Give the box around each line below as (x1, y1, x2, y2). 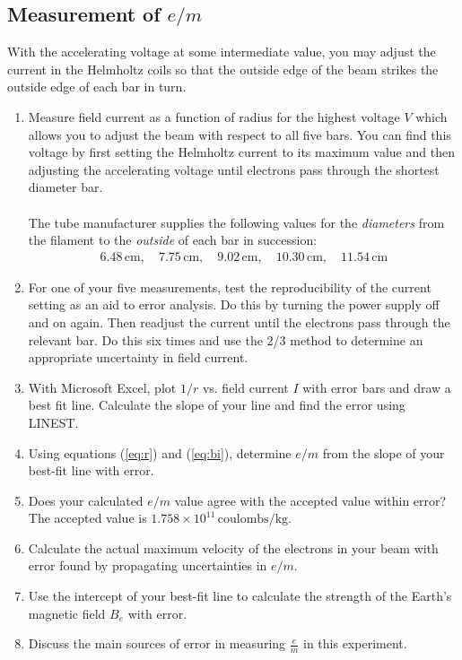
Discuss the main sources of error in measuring (28, 634, 286, 653)
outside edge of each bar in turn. (7, 77, 187, 96)
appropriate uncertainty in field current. (28, 348, 248, 367)
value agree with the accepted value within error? (174, 491, 447, 509)
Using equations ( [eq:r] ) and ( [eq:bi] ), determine (28, 443, 292, 462)
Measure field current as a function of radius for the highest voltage (28, 107, 400, 126)
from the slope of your (322, 443, 445, 462)
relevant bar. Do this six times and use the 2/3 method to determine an (28, 330, 423, 349)
